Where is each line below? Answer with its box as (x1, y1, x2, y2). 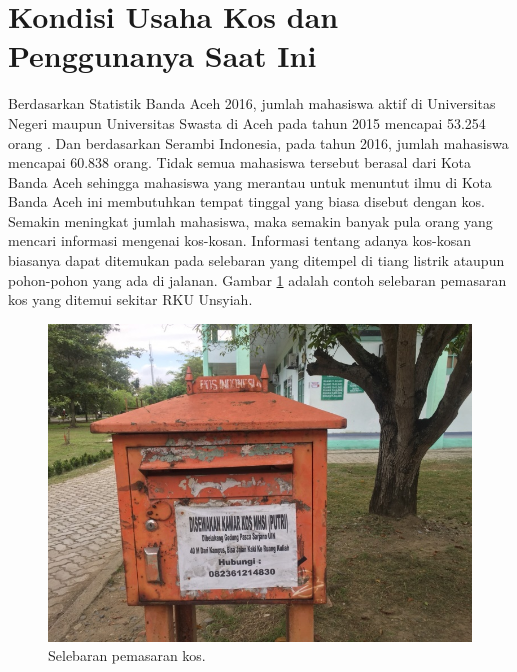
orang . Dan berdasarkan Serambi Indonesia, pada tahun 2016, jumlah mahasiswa (8, 132, 509, 153)
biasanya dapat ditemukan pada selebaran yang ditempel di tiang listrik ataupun (8, 250, 505, 271)
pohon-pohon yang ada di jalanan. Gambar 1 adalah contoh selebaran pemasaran (8, 269, 507, 290)
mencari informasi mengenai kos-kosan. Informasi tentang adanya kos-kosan (8, 230, 471, 251)
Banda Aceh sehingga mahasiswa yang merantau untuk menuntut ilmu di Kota (8, 171, 492, 192)
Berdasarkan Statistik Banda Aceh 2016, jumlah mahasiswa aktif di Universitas (8, 93, 496, 114)
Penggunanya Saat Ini (8, 35, 317, 76)
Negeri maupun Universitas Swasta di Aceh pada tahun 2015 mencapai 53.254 (8, 112, 486, 133)
